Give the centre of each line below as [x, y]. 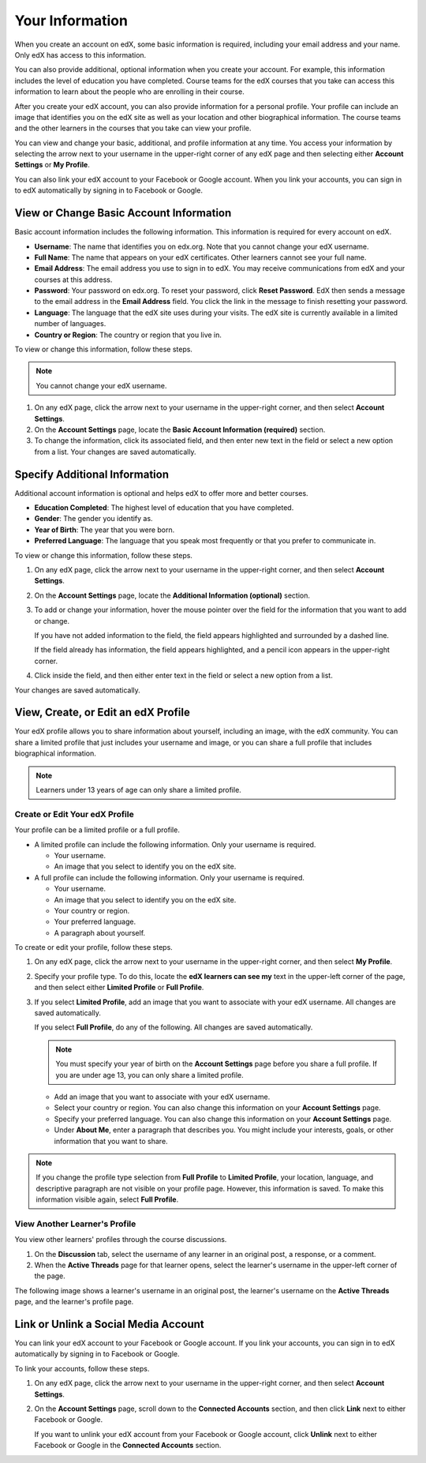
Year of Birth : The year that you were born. [105, 530]
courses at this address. [73, 279]
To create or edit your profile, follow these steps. [93, 947]
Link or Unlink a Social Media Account [109, 1324]
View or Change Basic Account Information [123, 213]
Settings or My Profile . [52, 165]
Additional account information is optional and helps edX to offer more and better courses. [161, 493]
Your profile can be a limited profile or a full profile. [97, 830]
